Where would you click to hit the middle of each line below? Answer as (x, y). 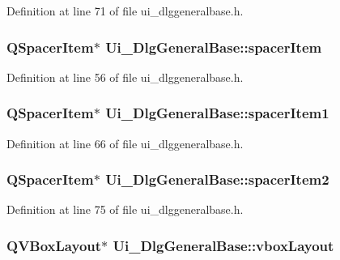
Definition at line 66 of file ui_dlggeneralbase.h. (125, 143)
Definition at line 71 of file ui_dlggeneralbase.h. (125, 11)
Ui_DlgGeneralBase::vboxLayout (223, 245)
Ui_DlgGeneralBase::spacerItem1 (217, 113)
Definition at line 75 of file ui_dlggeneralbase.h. (125, 209)
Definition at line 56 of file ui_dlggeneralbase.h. (125, 77)
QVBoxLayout (54, 245)
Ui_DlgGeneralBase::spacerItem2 (217, 179)
